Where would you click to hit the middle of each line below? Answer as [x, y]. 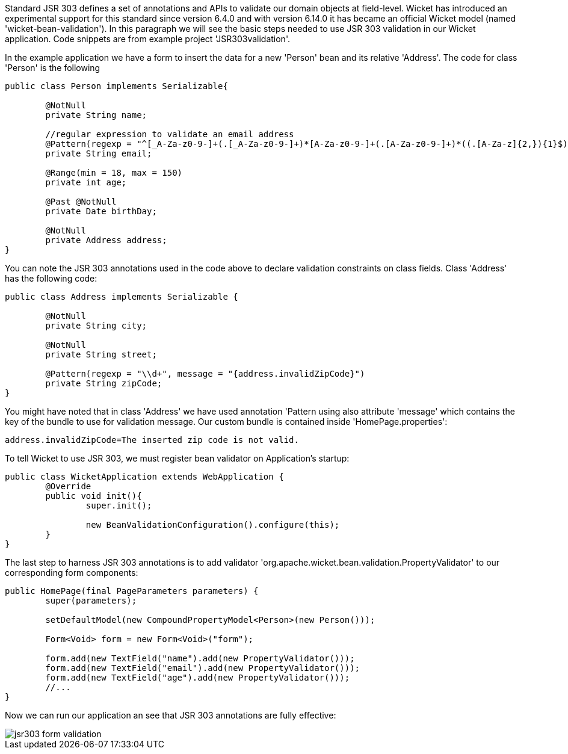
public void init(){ [94, 496]
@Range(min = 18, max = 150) [114, 173]
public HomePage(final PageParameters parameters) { [132, 591]
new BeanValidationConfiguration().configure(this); [213, 525]
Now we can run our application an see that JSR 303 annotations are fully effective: [171, 715]
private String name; [96, 115]
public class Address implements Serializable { [122, 297]
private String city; [96, 326]
